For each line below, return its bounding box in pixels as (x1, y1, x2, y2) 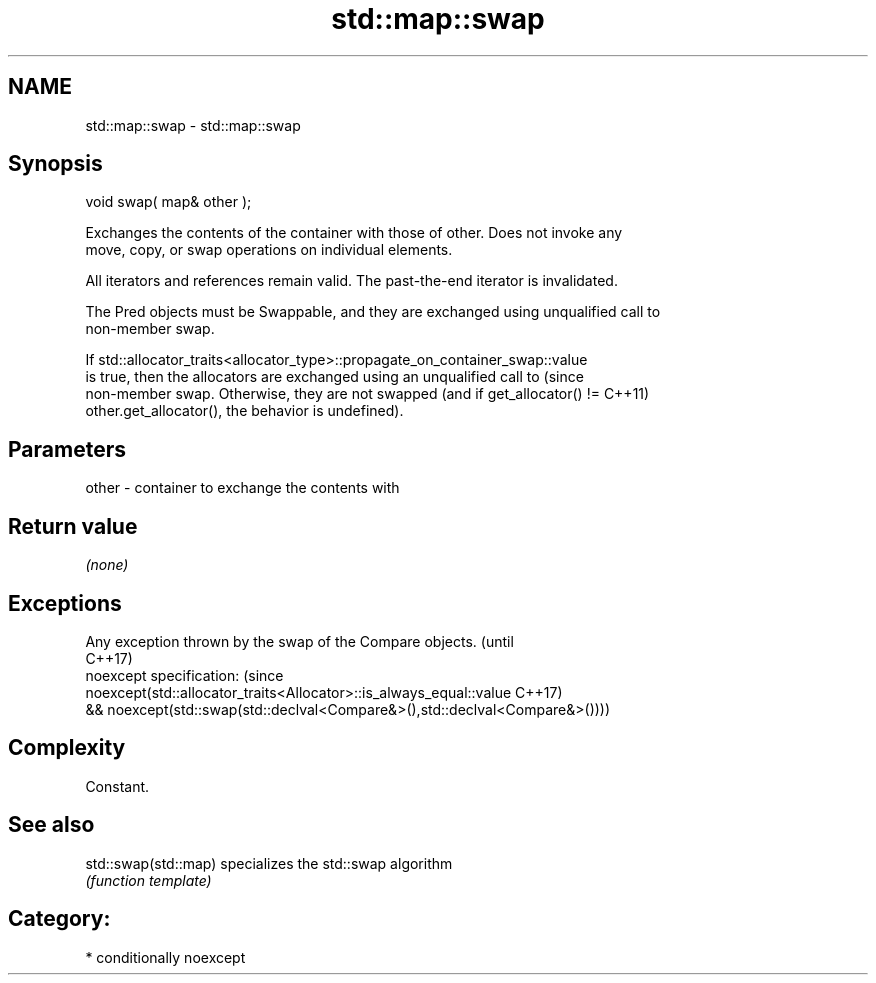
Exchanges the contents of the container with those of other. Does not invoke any (85, 224, 623, 242)
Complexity (8, 735, 126, 761)
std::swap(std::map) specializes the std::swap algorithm (85, 854, 453, 872)
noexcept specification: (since (85, 666, 284, 684)
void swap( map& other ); (85, 193, 252, 211)
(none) (85, 556, 129, 574)
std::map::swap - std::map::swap (85, 116, 301, 134)
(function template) (85, 871, 212, 889)
